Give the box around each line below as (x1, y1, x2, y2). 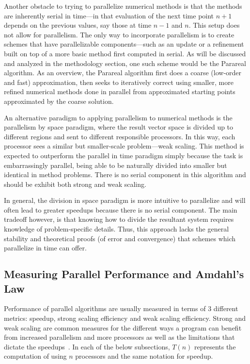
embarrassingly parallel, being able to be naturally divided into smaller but (4, 160, 227, 170)
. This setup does (188, 20, 240, 30)
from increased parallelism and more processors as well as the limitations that (4, 332, 235, 342)
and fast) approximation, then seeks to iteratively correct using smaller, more (4, 77, 234, 87)
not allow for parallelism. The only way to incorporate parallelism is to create (4, 29, 234, 39)
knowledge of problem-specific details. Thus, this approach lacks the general (4, 224, 229, 234)
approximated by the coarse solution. (4, 96, 114, 106)
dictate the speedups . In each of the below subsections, (4, 341, 170, 351)
